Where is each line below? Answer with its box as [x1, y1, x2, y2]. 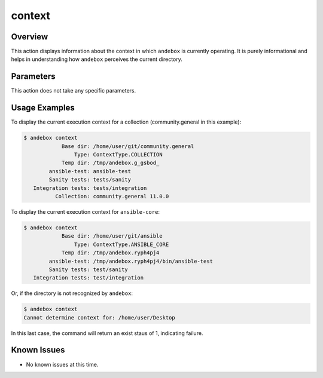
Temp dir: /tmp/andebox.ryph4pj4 [61, 250, 160, 256]
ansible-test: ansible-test [48, 168, 132, 174]
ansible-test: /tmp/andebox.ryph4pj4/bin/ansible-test [48, 257, 214, 265]
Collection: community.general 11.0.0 [54, 193, 169, 199]
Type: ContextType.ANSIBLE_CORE [74, 241, 169, 248]
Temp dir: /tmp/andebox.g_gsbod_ [61, 159, 160, 167]
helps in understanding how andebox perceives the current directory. [11, 56, 182, 63]
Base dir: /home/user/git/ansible [61, 233, 163, 239]
